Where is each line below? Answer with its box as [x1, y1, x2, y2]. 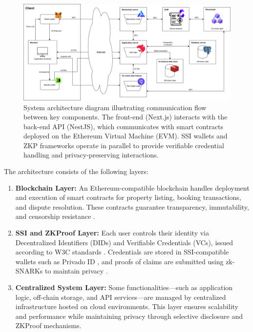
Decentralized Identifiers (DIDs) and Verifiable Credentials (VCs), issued [15, 237, 233, 247]
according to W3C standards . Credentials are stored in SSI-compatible [15, 247, 229, 257]
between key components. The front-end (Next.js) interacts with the [23, 112, 228, 122]
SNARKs [15, 266, 43, 276]
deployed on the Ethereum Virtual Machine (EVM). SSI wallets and [23, 131, 228, 141]
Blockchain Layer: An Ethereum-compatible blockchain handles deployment [15, 182, 250, 193]
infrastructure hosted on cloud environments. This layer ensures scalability [15, 301, 238, 312]
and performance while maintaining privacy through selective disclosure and [15, 311, 243, 321]
